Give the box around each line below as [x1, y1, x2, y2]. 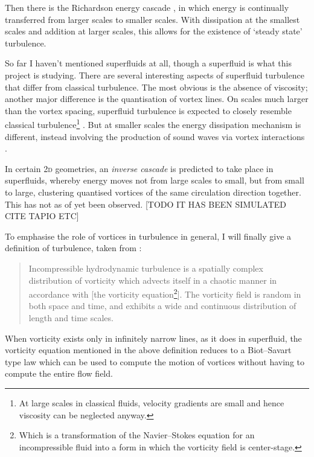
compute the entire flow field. [5, 367, 113, 380]
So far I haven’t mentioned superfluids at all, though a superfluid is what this [5, 57, 292, 69]
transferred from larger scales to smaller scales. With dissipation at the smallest [5, 13, 300, 25]
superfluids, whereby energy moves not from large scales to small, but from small [5, 174, 304, 187]
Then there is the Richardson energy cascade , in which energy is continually [5, 1, 289, 13]
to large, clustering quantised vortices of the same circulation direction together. [5, 185, 301, 198]
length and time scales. [28, 311, 114, 324]
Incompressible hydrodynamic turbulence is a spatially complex [28, 261, 263, 274]
